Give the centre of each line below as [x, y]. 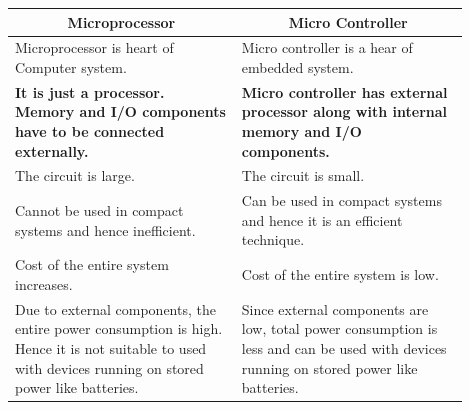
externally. [52, 150]
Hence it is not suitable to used [111, 347]
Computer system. [71, 66]
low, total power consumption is [339, 328]
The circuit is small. [303, 175]
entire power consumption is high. [119, 328]
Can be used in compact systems [341, 200]
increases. [44, 283]
